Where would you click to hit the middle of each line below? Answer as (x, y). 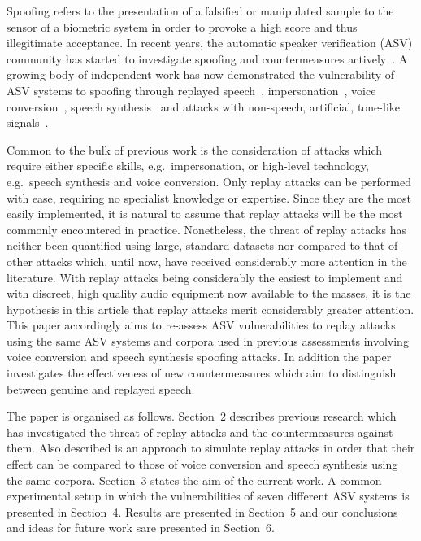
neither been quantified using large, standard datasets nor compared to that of (202, 245)
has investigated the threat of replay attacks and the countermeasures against (200, 432)
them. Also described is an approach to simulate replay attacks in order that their (211, 448)
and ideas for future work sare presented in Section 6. (141, 528)
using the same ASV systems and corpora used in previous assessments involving (208, 340)
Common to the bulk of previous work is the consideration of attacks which (195, 149)
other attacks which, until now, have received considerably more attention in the (207, 261)
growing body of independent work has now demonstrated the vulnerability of (201, 74)
